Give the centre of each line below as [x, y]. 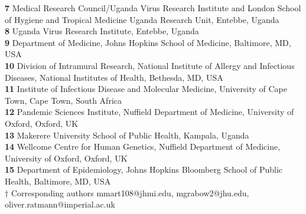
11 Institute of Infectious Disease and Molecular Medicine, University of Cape [146, 89]
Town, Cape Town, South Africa [64, 100]
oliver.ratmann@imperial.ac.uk [60, 204]
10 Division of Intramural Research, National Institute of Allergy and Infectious [150, 65]
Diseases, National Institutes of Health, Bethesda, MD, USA [114, 77]
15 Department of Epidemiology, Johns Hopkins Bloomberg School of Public [144, 169]
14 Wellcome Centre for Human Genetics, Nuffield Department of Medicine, [143, 146]
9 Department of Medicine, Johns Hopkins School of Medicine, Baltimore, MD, [148, 42]
